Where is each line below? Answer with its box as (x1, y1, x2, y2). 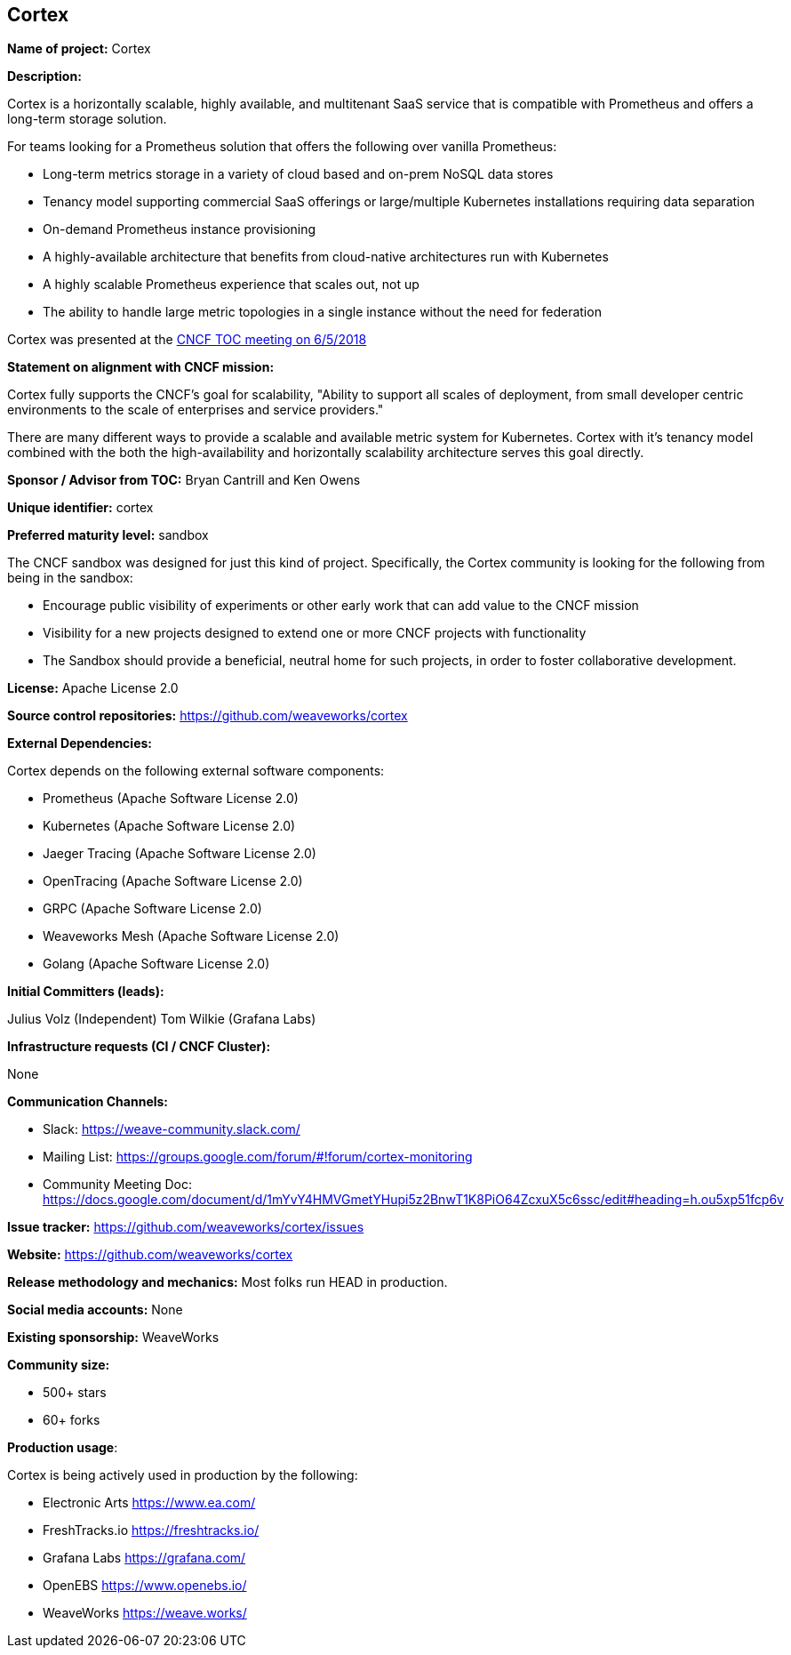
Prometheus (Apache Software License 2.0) (43, 791, 299, 807)
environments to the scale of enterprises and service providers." (7, 402, 384, 418)
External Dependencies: (7, 735, 153, 751)
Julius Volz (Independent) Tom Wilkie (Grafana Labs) (7, 1011, 316, 1027)
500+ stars (43, 1385, 107, 1401)
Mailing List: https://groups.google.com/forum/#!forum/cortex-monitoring (43, 1149, 473, 1165)
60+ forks (43, 1412, 100, 1428)
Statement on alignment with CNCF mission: (7, 359, 275, 375)
